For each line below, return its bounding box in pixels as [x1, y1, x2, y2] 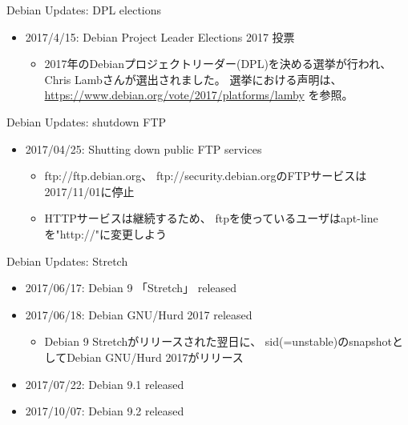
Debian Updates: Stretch [6, 252, 128, 269]
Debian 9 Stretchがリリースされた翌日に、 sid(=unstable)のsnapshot [44, 333, 393, 350]
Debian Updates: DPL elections [6, 2, 162, 18]
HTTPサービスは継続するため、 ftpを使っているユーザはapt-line [44, 210, 378, 227]
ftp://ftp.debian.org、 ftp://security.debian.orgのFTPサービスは [44, 167, 367, 184]
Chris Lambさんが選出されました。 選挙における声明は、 [44, 70, 342, 87]
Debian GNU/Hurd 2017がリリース [67, 348, 244, 365]
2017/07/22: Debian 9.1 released [25, 375, 184, 392]
